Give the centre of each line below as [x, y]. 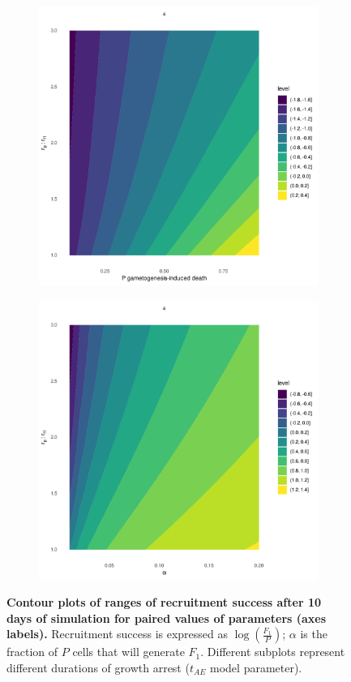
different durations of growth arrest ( [98, 667]
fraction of [32, 652]
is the [314, 634]
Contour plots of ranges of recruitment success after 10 [164, 602]
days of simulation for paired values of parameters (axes [167, 618]
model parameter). [256, 667]
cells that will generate [128, 652]
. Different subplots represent [273, 652]
